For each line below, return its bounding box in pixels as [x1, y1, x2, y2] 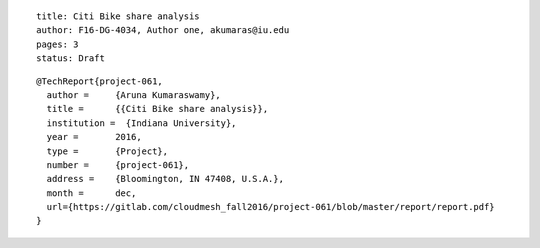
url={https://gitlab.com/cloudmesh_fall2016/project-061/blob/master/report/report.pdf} [46, 201, 495, 213]
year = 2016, [46, 131, 142, 143]
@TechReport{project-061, [36, 75, 164, 87]
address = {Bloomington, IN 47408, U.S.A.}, [46, 173, 285, 185]
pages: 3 [36, 38, 79, 50]
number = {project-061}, [46, 159, 190, 170]
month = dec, [46, 187, 137, 199]
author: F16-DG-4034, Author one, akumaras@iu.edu [36, 25, 290, 36]
